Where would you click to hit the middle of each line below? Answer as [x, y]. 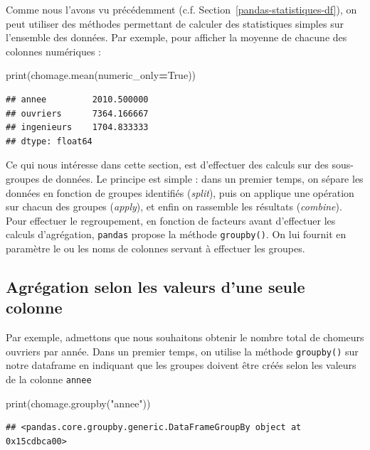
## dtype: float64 [49, 141]
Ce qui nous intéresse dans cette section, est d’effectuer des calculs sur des [167, 165]
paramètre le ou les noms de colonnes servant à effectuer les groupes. [155, 248]
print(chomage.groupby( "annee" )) [78, 403]
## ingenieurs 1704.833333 [77, 128]
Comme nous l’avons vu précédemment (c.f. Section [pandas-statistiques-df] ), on [181, 9]
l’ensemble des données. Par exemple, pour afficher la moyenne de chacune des [176, 37]
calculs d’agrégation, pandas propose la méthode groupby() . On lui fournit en [176, 234]
